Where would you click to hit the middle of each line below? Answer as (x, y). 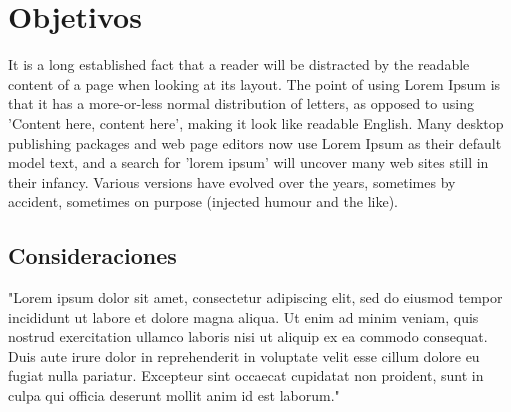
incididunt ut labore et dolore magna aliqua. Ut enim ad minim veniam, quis (243, 316)
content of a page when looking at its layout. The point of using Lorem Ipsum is (254, 83)
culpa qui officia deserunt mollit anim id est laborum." (174, 395)
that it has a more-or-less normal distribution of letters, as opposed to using (241, 103)
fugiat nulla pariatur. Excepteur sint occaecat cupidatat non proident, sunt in (246, 375)
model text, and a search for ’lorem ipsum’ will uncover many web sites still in (248, 162)
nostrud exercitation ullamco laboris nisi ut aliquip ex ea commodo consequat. (248, 336)
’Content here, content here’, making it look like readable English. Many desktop (256, 122)
